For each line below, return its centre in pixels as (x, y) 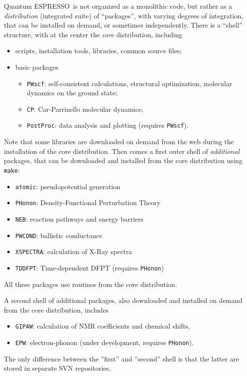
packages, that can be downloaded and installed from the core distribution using (123, 160)
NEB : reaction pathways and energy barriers (79, 218)
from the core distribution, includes (56, 309)
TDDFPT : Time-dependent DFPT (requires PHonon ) (90, 267)
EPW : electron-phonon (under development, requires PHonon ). (104, 342)
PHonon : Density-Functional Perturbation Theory (88, 203)
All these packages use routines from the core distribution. (91, 284)
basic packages (37, 67)
